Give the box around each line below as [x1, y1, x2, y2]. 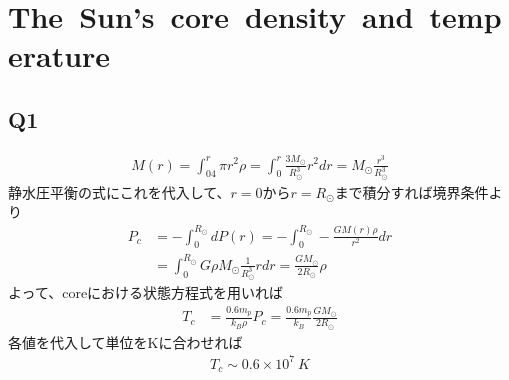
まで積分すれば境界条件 [334, 181, 489, 202]
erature [8, 35, 111, 76]
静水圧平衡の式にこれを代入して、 [8, 181, 231, 202]
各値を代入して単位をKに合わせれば [8, 331, 243, 352]
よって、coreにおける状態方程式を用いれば [8, 282, 284, 303]
